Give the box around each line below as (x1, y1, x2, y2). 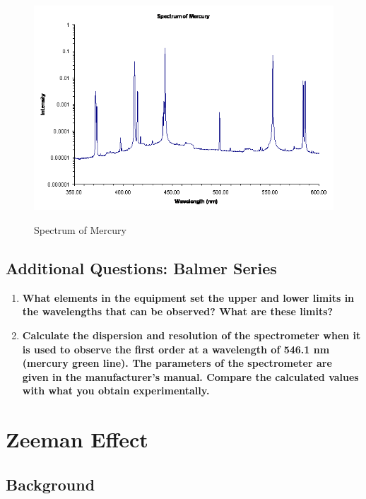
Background (6, 473, 95, 495)
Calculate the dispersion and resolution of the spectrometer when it (22, 328, 361, 343)
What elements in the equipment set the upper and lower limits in (22, 290, 355, 305)
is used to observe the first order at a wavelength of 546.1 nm (22, 341, 330, 356)
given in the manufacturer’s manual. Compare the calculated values (22, 369, 359, 384)
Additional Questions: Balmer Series (6, 257, 277, 279)
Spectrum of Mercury (34, 223, 126, 237)
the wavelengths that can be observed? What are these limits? (22, 304, 333, 319)
